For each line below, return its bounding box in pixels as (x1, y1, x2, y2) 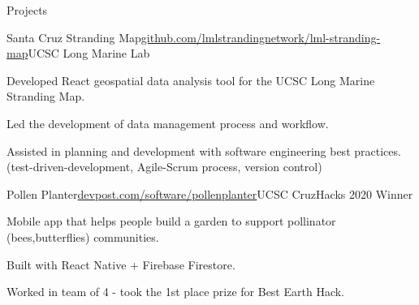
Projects (6, 2, 48, 18)
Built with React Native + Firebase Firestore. (6, 256, 235, 273)
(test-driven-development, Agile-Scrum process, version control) (6, 158, 322, 175)
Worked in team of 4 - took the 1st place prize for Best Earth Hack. (6, 283, 344, 300)
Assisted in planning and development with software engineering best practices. (6, 142, 401, 159)
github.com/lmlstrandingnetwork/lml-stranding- (140, 28, 381, 45)
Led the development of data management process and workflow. (6, 114, 329, 131)
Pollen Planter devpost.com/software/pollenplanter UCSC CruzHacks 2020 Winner (6, 185, 413, 202)
